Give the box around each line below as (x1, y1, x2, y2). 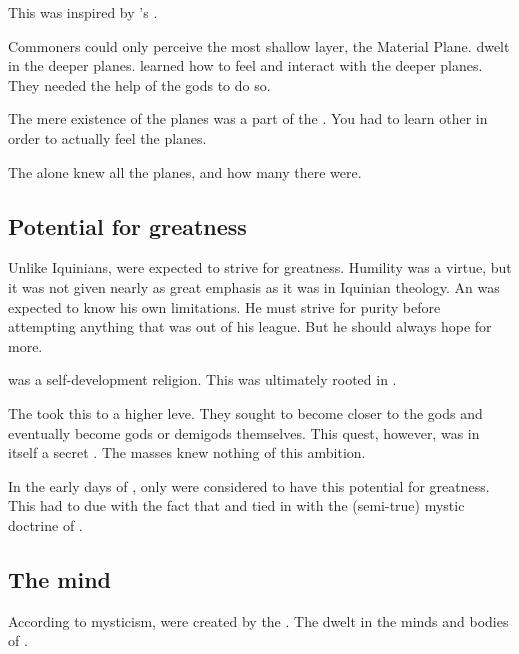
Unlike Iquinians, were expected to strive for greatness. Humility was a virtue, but (8, 257, 512, 278)
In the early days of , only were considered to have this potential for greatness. (8, 475, 490, 496)
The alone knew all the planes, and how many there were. (8, 161, 362, 182)
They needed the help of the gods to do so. (8, 74, 271, 95)
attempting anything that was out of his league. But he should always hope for (8, 316, 492, 337)
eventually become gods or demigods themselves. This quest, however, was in (8, 422, 480, 443)
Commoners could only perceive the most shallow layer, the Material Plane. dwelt (8, 35, 510, 56)
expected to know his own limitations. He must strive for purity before (8, 296, 441, 317)
